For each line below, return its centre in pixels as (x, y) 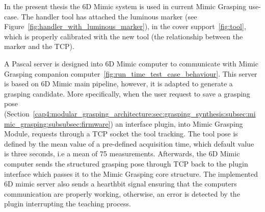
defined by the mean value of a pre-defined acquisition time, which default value (129, 143)
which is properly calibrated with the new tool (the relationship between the (124, 36)
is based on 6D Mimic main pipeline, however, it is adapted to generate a (118, 84)
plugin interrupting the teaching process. (68, 204)
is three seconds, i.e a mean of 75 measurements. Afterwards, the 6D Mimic (122, 154)
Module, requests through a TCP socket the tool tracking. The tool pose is (121, 134)
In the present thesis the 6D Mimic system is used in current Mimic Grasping (125, 6)
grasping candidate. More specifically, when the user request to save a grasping (127, 93)
